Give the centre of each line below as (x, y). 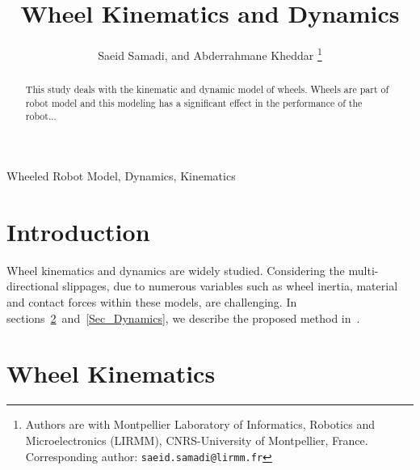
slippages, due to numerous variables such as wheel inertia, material (230, 286)
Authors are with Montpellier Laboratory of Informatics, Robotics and (200, 424)
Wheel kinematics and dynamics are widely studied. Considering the (176, 270)
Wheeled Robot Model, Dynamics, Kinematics (121, 176)
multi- (363, 270)
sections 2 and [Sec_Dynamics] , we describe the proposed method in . (183, 318)
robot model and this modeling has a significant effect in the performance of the (194, 102)
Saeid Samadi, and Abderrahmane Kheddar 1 (210, 54)
